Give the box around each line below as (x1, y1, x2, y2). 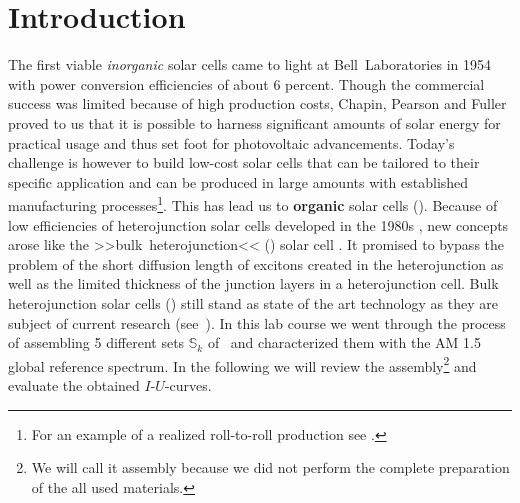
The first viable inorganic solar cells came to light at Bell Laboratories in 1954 (8, 54, 491, 75)
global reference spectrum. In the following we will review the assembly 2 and (8, 352, 477, 376)
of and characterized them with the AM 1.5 (207, 332, 481, 353)
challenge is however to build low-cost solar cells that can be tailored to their (8, 152, 480, 173)
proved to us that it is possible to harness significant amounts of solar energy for (8, 112, 501, 133)
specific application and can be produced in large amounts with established (8, 171, 469, 192)
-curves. (164, 374, 212, 395)
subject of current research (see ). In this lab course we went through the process (8, 312, 506, 333)
